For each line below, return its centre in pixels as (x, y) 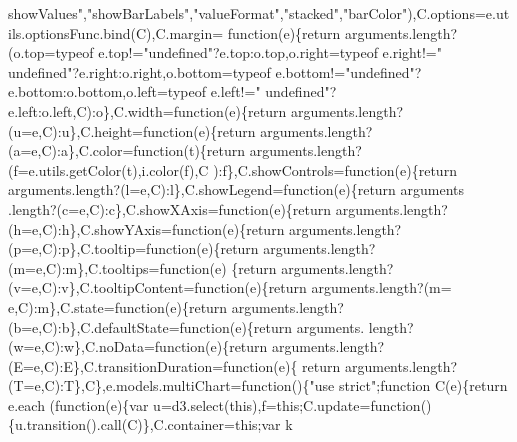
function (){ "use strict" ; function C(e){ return (374, 385)
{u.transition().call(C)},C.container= (121, 424)
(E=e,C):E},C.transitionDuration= (116, 365)
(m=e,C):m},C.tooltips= (84, 267)
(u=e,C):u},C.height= (75, 130)
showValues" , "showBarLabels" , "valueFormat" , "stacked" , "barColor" (208, 13)
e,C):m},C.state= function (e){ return (118, 306)
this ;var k (263, 424)
